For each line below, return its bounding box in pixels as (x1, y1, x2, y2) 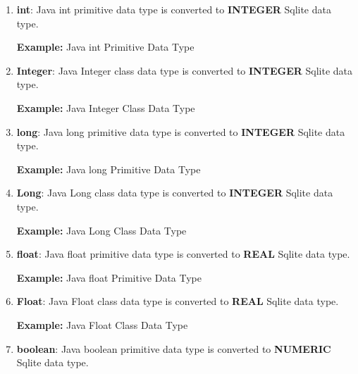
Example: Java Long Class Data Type (16, 223, 187, 237)
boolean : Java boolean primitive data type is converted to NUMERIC (16, 341, 331, 356)
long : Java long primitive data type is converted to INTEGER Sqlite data (16, 124, 345, 139)
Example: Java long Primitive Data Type (16, 161, 201, 176)
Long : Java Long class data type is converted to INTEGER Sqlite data (16, 185, 333, 200)
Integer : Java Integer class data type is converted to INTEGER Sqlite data (16, 63, 353, 77)
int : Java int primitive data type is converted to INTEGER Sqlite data (16, 2, 331, 16)
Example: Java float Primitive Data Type (16, 270, 202, 285)
